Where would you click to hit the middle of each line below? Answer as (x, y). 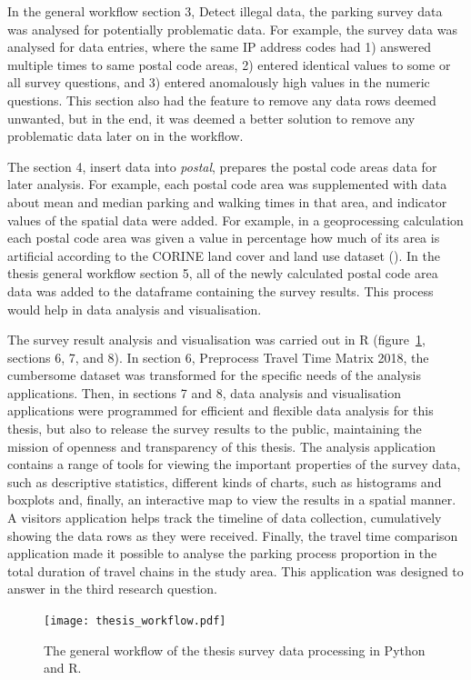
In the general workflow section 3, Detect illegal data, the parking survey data (225, 11)
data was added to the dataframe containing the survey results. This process (220, 290)
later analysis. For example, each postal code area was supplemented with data (227, 184)
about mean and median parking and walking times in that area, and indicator (227, 201)
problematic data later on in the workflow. (125, 136)
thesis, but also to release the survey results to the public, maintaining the (215, 429)
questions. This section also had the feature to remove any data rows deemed (222, 100)
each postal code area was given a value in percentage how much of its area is (224, 238)
